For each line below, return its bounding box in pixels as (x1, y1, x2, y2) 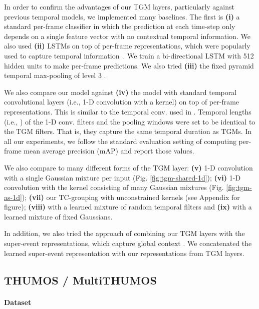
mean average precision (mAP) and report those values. (24, 145, 194, 156)
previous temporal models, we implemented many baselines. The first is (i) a (4, 11, 240, 21)
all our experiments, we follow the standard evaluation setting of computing (4, 135, 236, 146)
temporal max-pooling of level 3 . (4, 70, 106, 80)
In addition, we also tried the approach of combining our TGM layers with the (4, 228, 245, 238)
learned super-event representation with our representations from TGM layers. (4, 247, 244, 258)
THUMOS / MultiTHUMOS (4, 272, 157, 287)
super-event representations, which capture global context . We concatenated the (4, 238, 252, 248)
